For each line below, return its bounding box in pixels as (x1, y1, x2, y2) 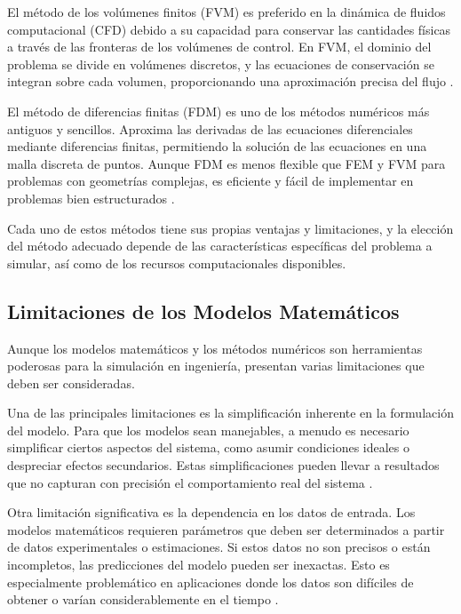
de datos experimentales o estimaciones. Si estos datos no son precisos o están (7, 538, 431, 556)
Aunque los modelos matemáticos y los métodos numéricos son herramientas (7, 339, 423, 357)
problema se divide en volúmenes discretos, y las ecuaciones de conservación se (7, 54, 434, 73)
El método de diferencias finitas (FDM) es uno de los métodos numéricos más (7, 101, 430, 120)
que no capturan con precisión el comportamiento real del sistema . (7, 473, 373, 491)
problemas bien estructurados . (7, 188, 175, 207)
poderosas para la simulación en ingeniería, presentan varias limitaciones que (7, 356, 425, 375)
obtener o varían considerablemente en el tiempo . (7, 590, 279, 609)
